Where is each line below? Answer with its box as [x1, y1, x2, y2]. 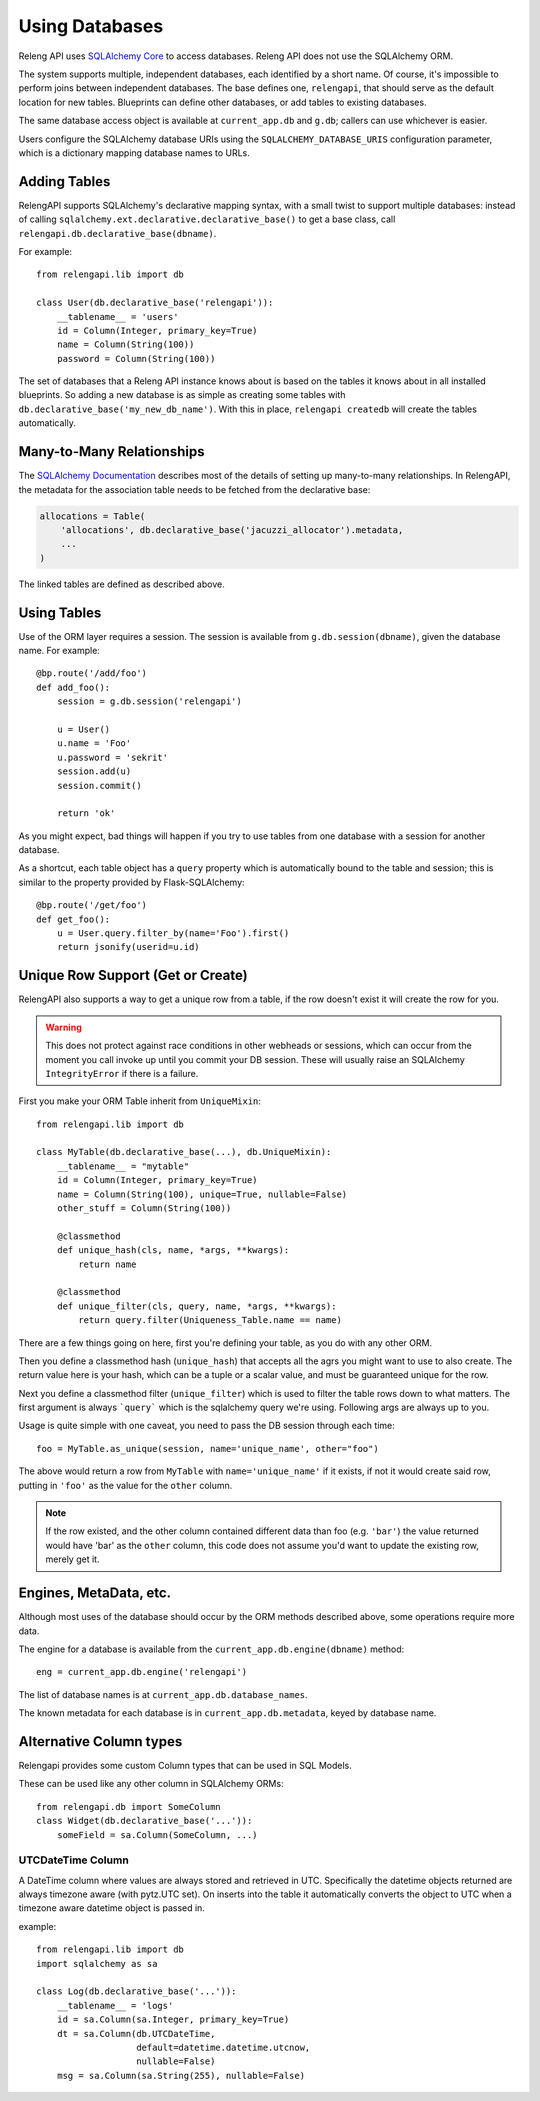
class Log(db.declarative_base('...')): [36, 1986, 237, 1997]
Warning [45, 1021, 82, 1033]
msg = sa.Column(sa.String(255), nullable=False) [56, 2070, 305, 2081]
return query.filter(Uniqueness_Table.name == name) [78, 1315, 342, 1326]
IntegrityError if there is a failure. [45, 1067, 199, 1079]
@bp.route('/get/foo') [36, 900, 148, 911]
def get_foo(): [36, 913, 111, 925]
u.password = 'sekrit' [56, 751, 169, 763]
